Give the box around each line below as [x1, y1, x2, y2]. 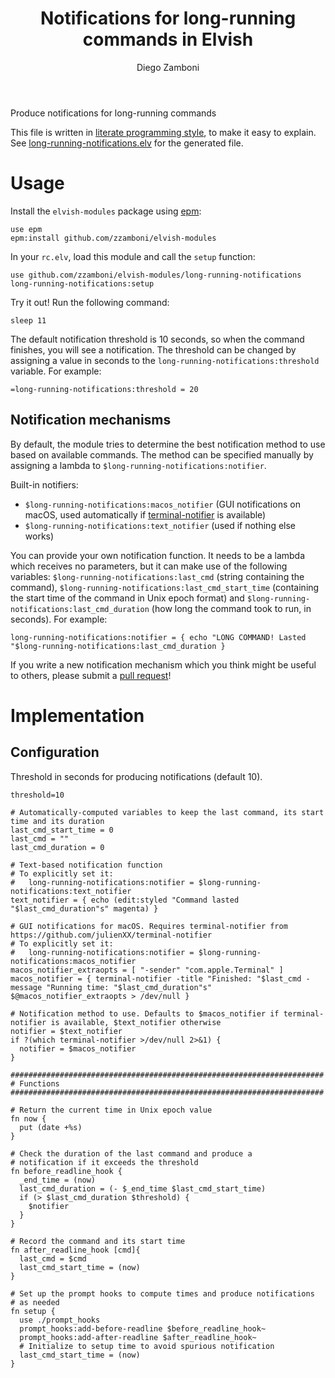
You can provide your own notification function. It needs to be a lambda [10, 549, 306, 561]
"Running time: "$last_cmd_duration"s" [46, 982, 213, 992]
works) [24, 530, 55, 542]
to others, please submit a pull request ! [10, 669, 172, 681]
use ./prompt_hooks [19, 1315, 101, 1325]
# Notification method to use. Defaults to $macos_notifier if [10, 1008, 280, 1019]
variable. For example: [10, 365, 102, 377]
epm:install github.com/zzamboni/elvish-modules [10, 233, 217, 243]
